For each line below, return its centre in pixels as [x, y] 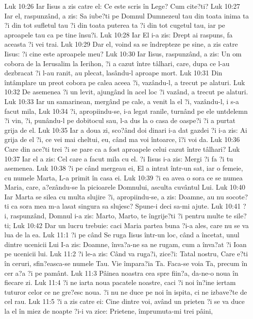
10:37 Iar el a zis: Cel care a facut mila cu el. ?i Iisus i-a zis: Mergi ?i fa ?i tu [119, 158]
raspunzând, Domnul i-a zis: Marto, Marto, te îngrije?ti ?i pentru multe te [121, 216]
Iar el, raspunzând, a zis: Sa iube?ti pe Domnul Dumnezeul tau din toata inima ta [127, 15]
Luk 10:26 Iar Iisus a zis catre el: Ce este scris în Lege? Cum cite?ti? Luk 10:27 [122, 6]
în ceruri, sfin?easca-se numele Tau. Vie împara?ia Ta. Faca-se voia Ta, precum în [126, 263]
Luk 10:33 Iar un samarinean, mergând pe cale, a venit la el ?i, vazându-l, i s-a [122, 101]
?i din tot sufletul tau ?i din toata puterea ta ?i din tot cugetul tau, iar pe [115, 25]
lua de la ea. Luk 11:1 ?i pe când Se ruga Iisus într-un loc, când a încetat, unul [122, 235]
